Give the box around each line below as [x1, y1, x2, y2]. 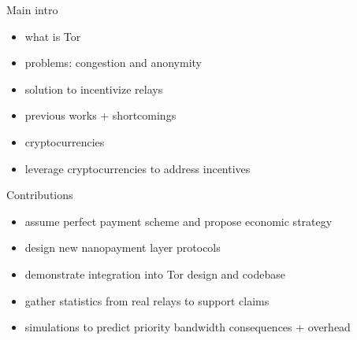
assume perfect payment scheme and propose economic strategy [24, 213, 333, 229]
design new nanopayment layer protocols [24, 239, 221, 256]
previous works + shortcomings [24, 107, 177, 124]
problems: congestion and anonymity [24, 54, 203, 71]
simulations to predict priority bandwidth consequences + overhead [24, 319, 351, 335]
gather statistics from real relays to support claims [24, 292, 270, 309]
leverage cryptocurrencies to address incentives [24, 160, 251, 176]
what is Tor [24, 28, 81, 44]
